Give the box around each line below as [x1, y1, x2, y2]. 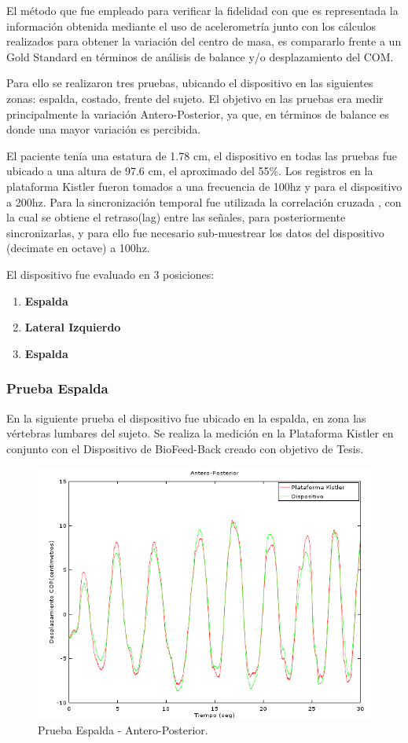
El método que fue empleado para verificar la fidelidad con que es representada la [6, 2, 399, 18]
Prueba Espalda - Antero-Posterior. [38, 721, 208, 738]
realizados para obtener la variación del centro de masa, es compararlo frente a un [6, 33, 402, 49]
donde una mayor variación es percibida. [6, 121, 201, 137]
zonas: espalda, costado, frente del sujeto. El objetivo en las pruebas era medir [6, 90, 384, 106]
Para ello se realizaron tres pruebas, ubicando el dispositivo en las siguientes [6, 75, 373, 91]
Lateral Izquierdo [24, 319, 121, 335]
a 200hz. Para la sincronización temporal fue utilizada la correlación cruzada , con [6, 193, 402, 210]
